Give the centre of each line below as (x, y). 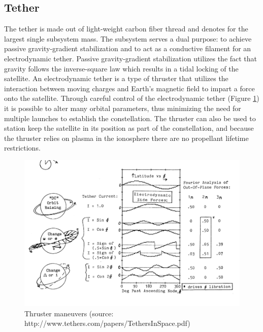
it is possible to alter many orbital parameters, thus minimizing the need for (123, 108)
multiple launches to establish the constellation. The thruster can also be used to (130, 118)
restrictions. (22, 148)
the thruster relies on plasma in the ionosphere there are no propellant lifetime (126, 138)
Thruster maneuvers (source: (69, 313)
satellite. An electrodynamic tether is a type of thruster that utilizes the (116, 78)
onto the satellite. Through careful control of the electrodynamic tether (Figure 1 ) (132, 98)
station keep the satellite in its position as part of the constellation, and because (129, 128)
